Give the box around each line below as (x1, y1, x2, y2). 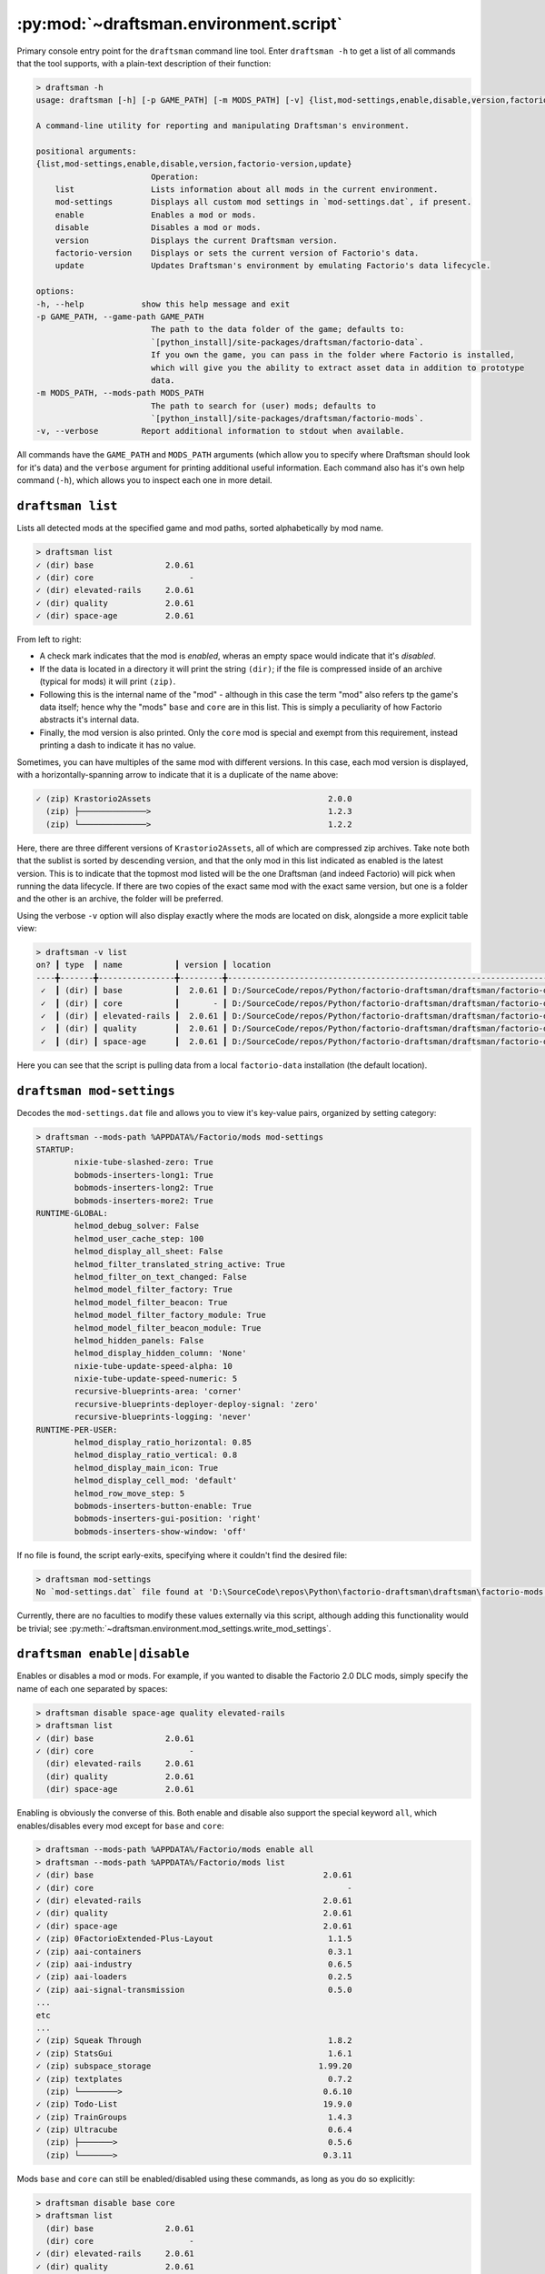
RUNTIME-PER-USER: (35, 1424, 118, 1434)
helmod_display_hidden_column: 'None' (74, 1348, 247, 1359)
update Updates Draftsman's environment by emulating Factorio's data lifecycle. (54, 260, 491, 271)
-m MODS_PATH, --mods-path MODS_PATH (35, 387, 204, 398)
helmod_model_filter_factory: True (74, 1284, 233, 1295)
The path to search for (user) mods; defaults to (150, 400, 377, 411)
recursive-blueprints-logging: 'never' (74, 1412, 252, 1423)
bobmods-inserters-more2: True (74, 1195, 213, 1205)
